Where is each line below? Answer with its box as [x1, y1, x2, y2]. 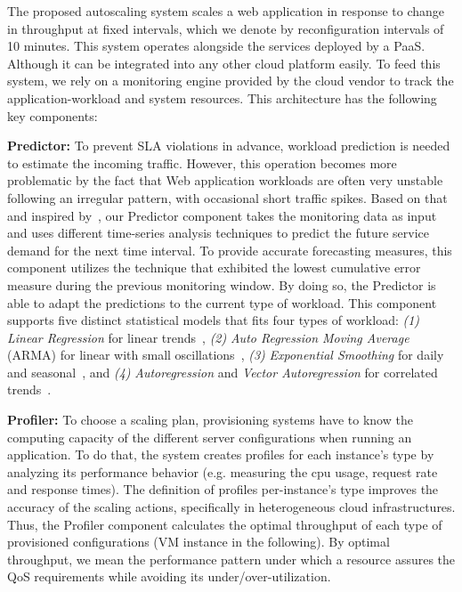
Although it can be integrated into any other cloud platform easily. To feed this [7, 53, 441, 72]
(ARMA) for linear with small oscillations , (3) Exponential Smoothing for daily [7, 345, 444, 364]
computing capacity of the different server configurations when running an [7, 427, 412, 446]
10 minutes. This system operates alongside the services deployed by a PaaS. [7, 36, 426, 55]
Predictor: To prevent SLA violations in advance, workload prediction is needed [7, 136, 450, 155]
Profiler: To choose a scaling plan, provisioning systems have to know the [7, 410, 413, 429]
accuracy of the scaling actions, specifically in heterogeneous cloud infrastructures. [7, 498, 456, 516]
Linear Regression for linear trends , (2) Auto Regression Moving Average [7, 328, 409, 346]
